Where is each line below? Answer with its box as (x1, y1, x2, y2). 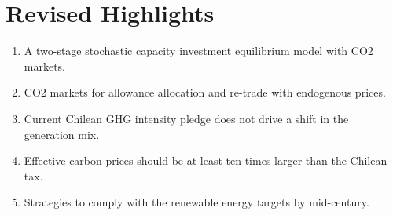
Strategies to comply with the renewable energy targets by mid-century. (24, 194, 369, 210)
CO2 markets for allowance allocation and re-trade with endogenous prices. (24, 84, 386, 100)
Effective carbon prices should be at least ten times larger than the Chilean (24, 152, 387, 169)
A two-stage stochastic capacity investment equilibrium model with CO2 (24, 42, 373, 59)
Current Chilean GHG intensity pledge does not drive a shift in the (24, 110, 349, 126)
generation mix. (24, 126, 100, 142)
